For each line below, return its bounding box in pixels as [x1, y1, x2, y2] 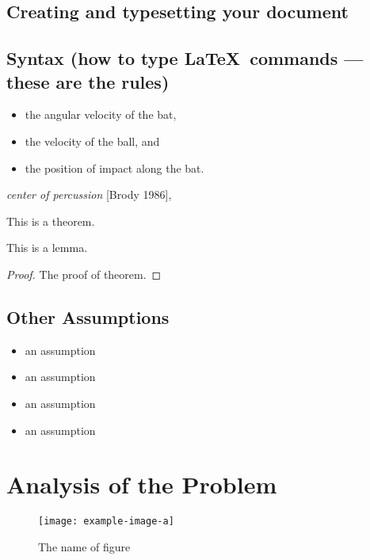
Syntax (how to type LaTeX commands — [6, 46, 364, 70]
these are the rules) [6, 69, 170, 93]
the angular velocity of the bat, [25, 106, 177, 123]
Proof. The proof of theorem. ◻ [6, 265, 162, 282]
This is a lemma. [6, 239, 88, 256]
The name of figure [38, 538, 131, 554]
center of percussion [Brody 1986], [6, 186, 172, 203]
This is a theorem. [6, 212, 95, 229]
